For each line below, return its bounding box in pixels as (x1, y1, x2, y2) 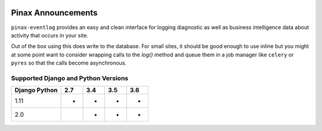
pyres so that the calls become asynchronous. (11, 59, 127, 66)
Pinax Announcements (11, 8, 98, 18)
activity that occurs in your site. (11, 31, 89, 39)
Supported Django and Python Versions (11, 74, 128, 82)
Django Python (14, 86, 58, 94)
